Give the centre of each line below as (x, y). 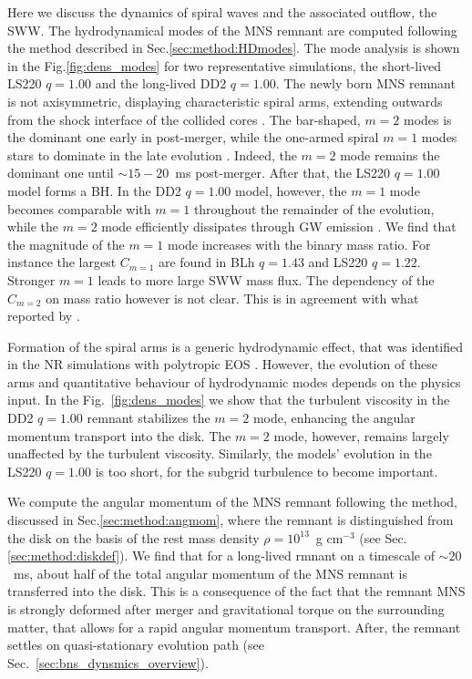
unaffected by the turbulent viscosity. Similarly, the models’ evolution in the (220, 453)
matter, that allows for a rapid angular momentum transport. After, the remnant (234, 627)
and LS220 (338, 262)
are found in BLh (206, 262)
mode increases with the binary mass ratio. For (299, 244)
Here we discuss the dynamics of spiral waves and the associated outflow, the (222, 12)
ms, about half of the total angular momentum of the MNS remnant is (210, 573)
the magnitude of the (66, 244)
